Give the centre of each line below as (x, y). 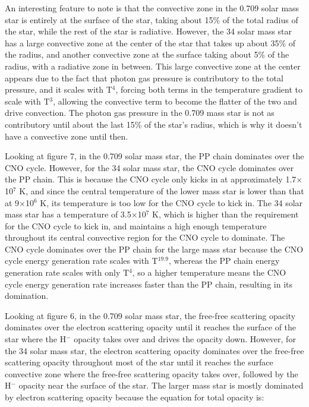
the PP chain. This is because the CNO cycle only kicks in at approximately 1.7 (151, 179)
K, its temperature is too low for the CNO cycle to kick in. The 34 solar (171, 202)
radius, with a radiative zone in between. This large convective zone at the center (153, 66)
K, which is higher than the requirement (225, 214)
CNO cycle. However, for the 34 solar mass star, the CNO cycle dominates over (149, 167)
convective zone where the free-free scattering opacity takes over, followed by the (152, 373)
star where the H (36, 339)
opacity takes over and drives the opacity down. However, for (185, 339)
